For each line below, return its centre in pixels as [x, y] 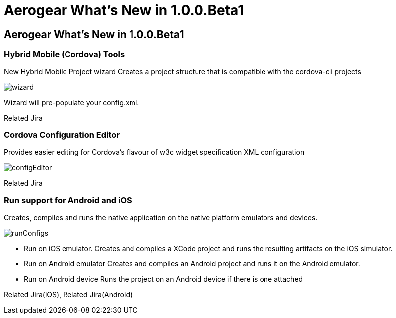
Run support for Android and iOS [68, 200]
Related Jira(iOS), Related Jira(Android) [68, 295]
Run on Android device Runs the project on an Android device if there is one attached [164, 279]
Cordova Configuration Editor [62, 135]
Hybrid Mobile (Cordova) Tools [65, 54]
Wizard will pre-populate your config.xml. [72, 102]
